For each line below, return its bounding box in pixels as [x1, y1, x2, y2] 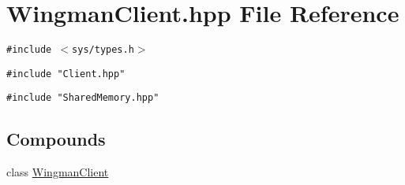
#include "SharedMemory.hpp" [6, 92, 159, 104]
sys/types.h [72, 44, 134, 56]
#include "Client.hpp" [6, 68, 126, 80]
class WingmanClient [6, 164, 109, 180]
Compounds [6, 127, 106, 151]
